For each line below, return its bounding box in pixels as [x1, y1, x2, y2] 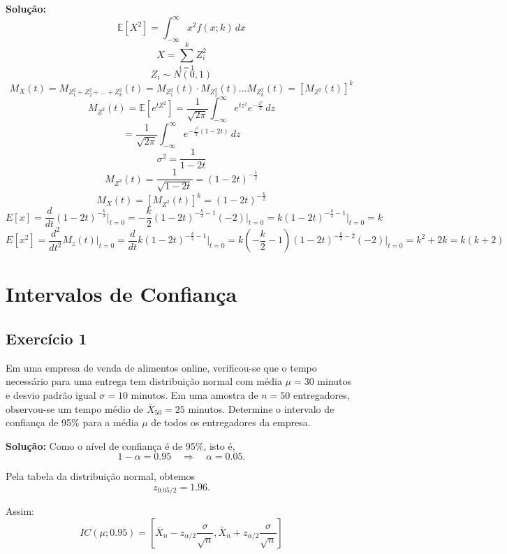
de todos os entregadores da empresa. [151, 415, 311, 430]
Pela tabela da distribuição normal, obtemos [6, 469, 196, 483]
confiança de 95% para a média [6, 415, 139, 430]
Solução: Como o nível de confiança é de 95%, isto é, [6, 438, 235, 453]
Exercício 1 [6, 327, 87, 349]
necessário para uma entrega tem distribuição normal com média [6, 374, 282, 388]
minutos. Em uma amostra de [131, 387, 258, 402]
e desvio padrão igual [6, 387, 96, 402]
